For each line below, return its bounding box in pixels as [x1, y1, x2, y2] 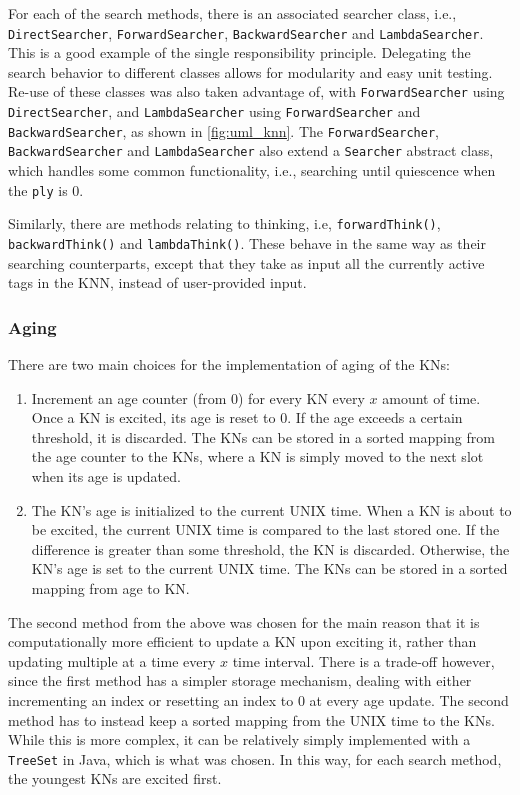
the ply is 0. [8, 179, 84, 200]
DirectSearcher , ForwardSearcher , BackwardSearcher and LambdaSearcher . [8, 22, 484, 43]
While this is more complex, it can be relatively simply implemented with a [8, 729, 471, 750]
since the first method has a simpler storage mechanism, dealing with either [8, 670, 472, 691]
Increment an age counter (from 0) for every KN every [31, 387, 365, 408]
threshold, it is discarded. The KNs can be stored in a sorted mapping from [31, 426, 495, 447]
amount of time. [382, 387, 481, 408]
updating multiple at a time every [8, 650, 216, 671]
